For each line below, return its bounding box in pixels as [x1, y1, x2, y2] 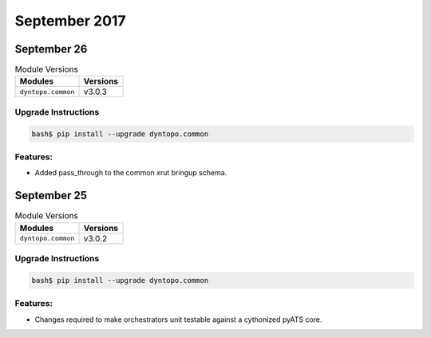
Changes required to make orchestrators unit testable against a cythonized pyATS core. [34, 315, 322, 324]
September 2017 [14, 12, 127, 29]
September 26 [14, 42, 88, 56]
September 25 [14, 189, 88, 202]
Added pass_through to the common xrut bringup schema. [34, 168, 227, 178]
